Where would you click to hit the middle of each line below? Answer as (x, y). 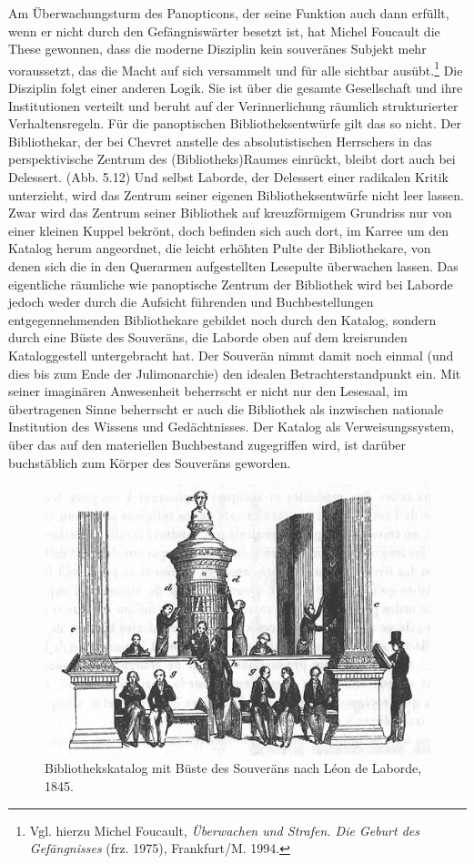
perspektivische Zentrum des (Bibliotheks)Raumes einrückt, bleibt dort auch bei (232, 159)
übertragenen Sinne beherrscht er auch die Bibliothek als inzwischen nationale (226, 408)
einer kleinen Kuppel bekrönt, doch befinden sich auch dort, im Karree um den (229, 230)
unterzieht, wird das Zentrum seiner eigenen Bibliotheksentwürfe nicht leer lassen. (236, 194)
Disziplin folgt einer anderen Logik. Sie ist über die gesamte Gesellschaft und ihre (236, 88)
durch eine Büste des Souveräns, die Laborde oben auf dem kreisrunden (208, 337)
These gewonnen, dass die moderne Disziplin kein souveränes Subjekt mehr (217, 49)
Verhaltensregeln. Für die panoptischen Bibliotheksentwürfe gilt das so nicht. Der (235, 123)
